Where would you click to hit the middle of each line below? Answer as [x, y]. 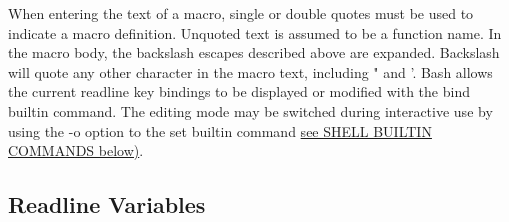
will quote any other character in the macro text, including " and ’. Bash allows [250, 71]
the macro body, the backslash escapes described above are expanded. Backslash [254, 52]
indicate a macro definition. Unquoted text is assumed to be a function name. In [255, 32]
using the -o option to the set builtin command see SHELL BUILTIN [220, 130]
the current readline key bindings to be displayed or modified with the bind [239, 91]
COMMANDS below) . [76, 150]
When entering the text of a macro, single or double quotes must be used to [241, 13]
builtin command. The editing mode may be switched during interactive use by [250, 110]
